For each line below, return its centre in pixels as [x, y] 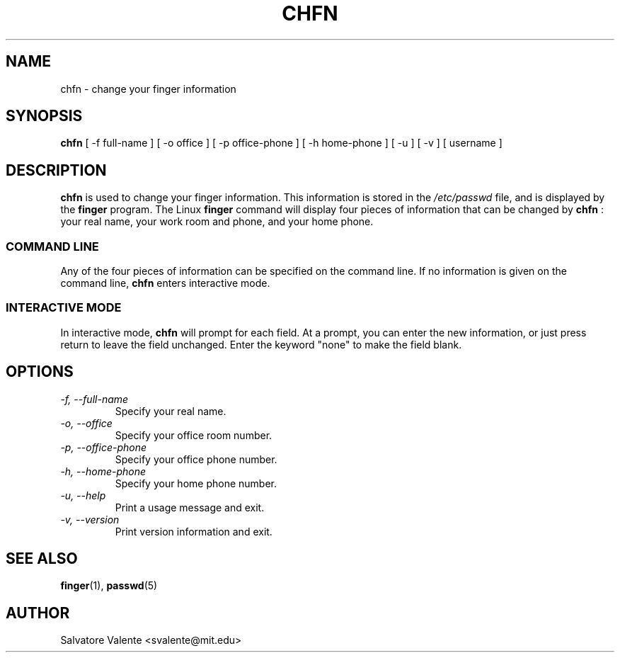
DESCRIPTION [56, 170]
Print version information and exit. [194, 531]
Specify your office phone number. [196, 459]
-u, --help [83, 495]
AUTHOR [38, 613]
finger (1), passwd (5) [109, 586]
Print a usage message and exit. [190, 507]
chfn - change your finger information [148, 89]
